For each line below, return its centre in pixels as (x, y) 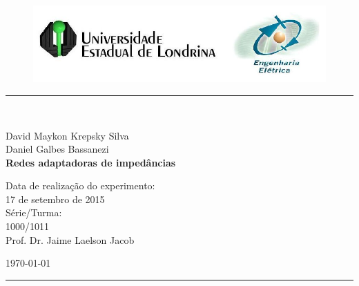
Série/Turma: (34, 212)
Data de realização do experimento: (80, 185)
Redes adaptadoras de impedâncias (91, 162)
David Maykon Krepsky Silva (67, 135)
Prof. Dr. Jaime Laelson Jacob (70, 239)
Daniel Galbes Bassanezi (57, 149)
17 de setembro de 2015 (55, 199)
